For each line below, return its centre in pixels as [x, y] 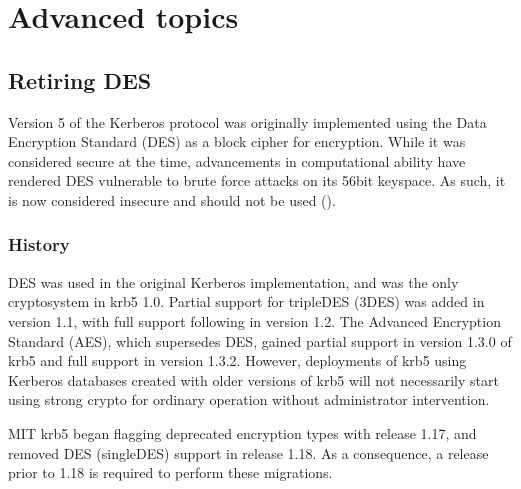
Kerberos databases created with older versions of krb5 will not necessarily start [253, 379]
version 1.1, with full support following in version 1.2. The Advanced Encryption [254, 320]
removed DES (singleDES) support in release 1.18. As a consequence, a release [248, 452]
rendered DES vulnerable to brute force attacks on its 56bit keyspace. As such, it [257, 180]
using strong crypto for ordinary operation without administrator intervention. [249, 399]
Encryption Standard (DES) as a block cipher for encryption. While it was [237, 141]
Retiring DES [80, 79]
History [39, 244]
